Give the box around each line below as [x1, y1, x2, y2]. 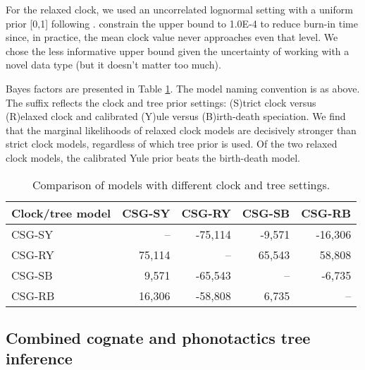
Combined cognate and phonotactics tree [6, 326, 311, 348]
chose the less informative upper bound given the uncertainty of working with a [6, 43, 349, 58]
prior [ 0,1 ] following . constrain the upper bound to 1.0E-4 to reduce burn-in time [6, 16, 358, 30]
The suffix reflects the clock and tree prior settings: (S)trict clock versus [6, 95, 316, 109]
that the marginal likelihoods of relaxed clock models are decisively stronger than [6, 122, 357, 137]
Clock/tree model [11, 204, 111, 221]
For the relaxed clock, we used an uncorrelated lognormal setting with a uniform [6, 2, 353, 16]
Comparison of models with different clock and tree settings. [32, 176, 330, 193]
